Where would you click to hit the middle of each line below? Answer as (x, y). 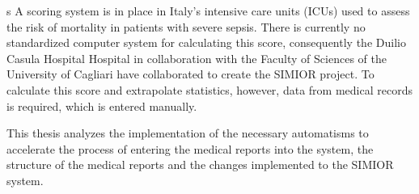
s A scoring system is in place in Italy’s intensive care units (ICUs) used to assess (208, 11)
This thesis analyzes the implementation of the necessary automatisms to (188, 133)
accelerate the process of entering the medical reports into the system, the (190, 148)
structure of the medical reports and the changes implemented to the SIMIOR (200, 164)
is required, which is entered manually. (102, 105)
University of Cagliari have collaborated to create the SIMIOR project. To (190, 74)
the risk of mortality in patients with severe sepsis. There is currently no (186, 26)
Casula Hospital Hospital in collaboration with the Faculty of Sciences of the (197, 58)
